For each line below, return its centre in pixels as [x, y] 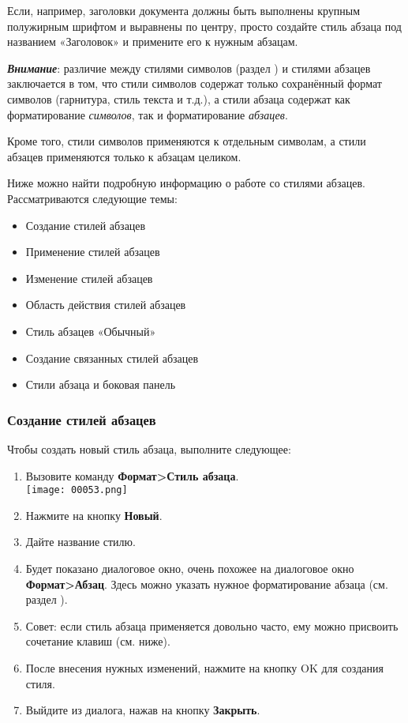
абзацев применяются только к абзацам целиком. [124, 156]
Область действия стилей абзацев [106, 305]
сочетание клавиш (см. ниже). [98, 641]
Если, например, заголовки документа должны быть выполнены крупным [184, 10]
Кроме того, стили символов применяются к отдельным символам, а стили [187, 141]
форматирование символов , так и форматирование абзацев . [148, 114]
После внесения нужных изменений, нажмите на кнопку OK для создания [204, 667]
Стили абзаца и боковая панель [101, 384]
